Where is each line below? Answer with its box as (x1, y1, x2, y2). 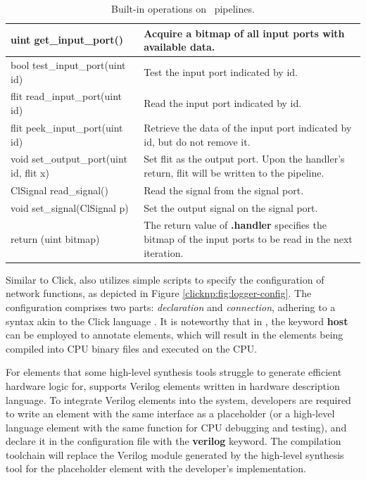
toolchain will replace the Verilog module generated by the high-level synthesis (6, 447, 344, 462)
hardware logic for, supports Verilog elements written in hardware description (6, 378, 340, 393)
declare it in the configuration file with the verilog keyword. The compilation (6, 434, 341, 448)
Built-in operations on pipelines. (111, 1, 255, 15)
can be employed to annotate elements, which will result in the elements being (6, 327, 343, 342)
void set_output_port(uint (11, 151, 127, 166)
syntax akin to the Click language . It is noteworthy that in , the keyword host (6, 313, 348, 328)
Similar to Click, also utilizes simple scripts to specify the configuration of (6, 272, 324, 286)
